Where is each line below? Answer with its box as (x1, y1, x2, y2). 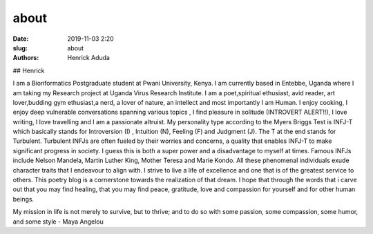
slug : (12, 43, 28, 52)
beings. (12, 195, 35, 203)
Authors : (12, 54, 39, 62)
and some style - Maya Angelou (12, 217, 104, 226)
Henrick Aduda (67, 54, 111, 62)
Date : (12, 35, 29, 43)
